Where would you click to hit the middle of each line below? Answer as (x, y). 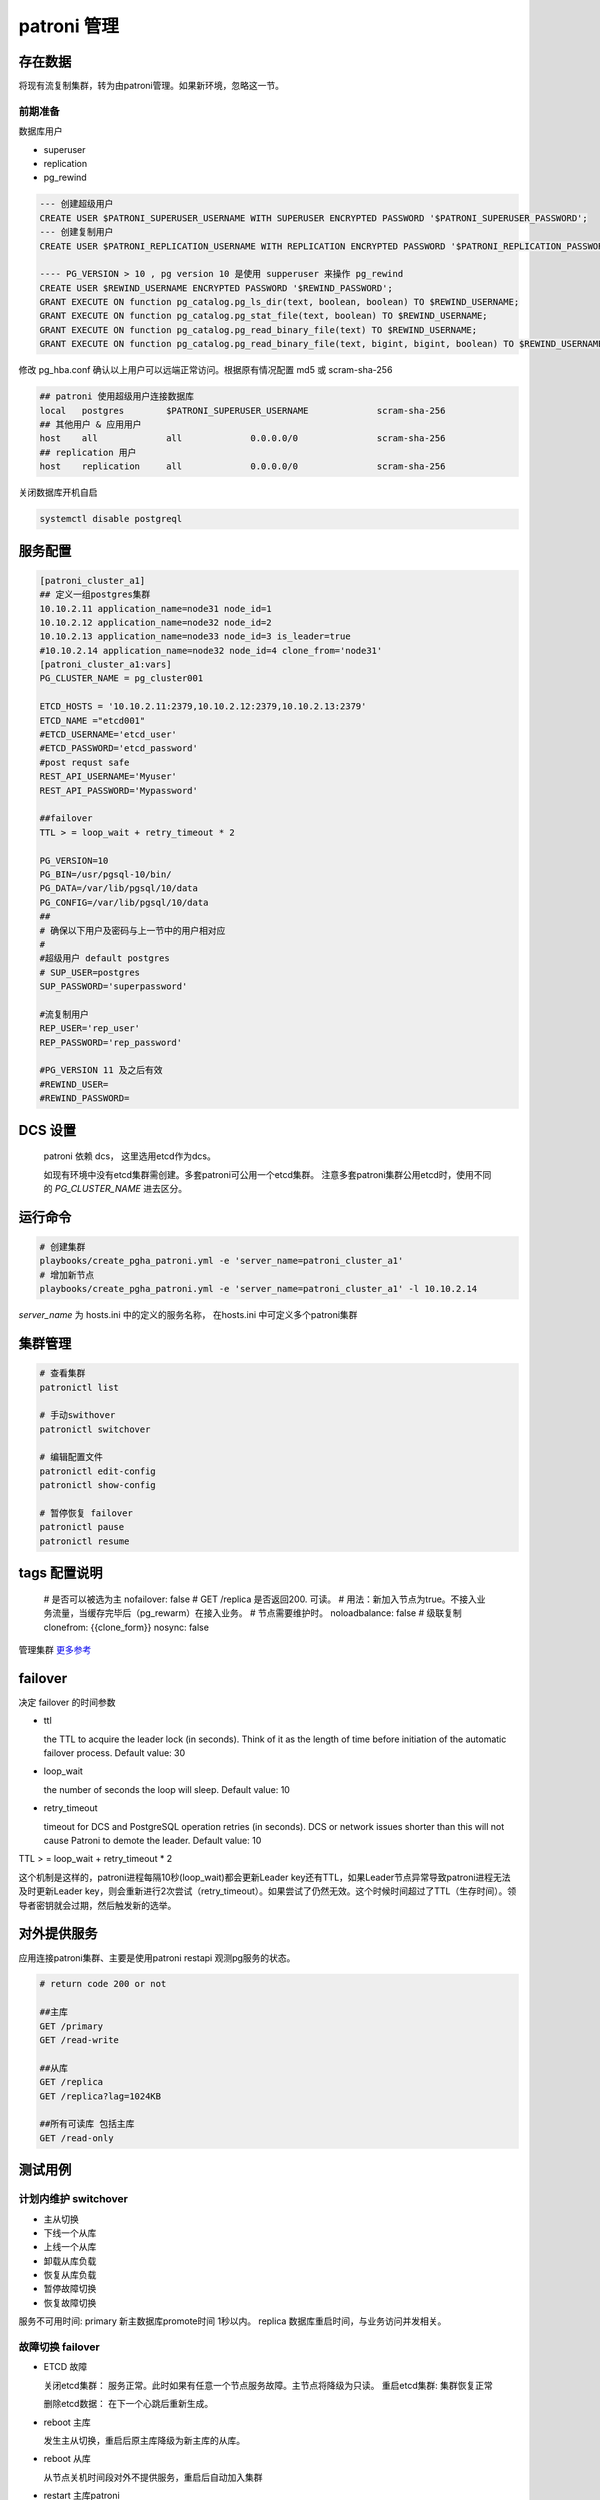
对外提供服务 (58, 1933)
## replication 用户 (88, 452)
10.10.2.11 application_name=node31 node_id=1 (155, 608)
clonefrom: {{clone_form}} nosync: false (126, 1627)
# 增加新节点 (67, 1274)
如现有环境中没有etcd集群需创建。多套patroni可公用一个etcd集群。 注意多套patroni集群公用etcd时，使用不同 (267, 1174)
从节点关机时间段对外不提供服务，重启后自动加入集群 (153, 2477)
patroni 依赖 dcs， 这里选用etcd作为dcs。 (130, 1156)
